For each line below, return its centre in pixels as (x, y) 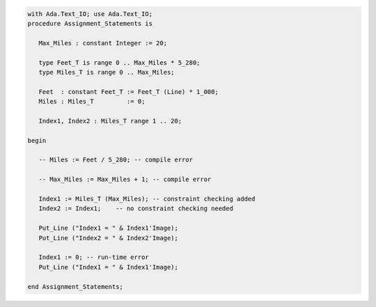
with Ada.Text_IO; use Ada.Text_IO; (90, 14)
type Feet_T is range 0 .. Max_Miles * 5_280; (119, 62)
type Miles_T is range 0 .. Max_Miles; (107, 72)
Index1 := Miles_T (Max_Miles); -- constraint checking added (147, 199)
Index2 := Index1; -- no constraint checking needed (136, 208)
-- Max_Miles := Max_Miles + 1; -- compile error (125, 180)
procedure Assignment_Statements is (90, 23)
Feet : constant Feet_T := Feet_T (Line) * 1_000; (128, 92)
